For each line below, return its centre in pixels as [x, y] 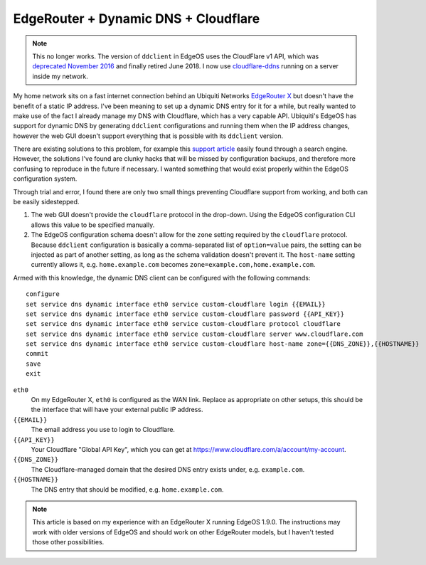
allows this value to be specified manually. [93, 225]
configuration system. [45, 179]
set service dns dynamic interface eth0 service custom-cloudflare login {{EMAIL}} [176, 304]
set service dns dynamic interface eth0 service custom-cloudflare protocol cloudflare [183, 324]
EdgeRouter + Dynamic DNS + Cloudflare [137, 19]
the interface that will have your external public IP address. [117, 410]
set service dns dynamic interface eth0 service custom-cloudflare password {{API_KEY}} [185, 314]
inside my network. [60, 76]
